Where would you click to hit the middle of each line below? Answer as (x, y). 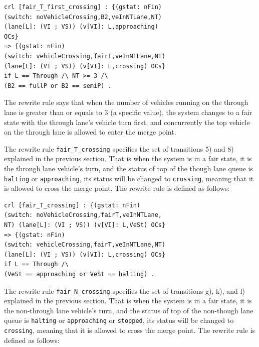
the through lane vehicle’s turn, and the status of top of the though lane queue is (129, 168)
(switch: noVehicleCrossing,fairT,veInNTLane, (83, 215)
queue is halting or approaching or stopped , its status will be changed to (119, 320)
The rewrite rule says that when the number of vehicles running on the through (126, 102)
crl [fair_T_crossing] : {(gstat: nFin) (72, 205)
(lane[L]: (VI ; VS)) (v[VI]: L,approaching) (81, 27)
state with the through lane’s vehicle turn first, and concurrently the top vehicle (127, 122)
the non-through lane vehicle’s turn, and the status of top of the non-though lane (129, 310)
